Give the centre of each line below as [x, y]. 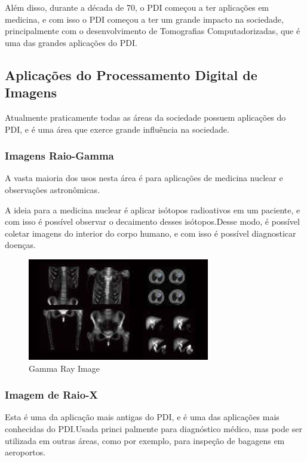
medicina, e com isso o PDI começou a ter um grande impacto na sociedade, [144, 19]
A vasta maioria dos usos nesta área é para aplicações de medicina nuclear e [144, 178]
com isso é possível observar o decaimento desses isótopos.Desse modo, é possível [152, 221]
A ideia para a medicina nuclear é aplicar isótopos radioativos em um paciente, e [153, 209]
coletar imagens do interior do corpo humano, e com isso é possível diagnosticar [151, 233]
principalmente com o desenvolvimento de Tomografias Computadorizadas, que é [153, 31]
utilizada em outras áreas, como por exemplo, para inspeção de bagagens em [145, 440]
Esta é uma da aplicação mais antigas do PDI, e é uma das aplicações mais [142, 417]
